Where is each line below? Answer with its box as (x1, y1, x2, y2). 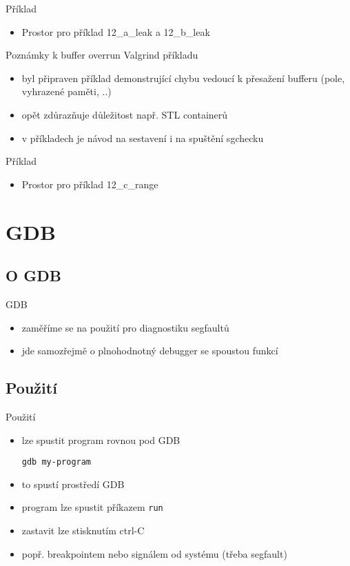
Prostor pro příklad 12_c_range (21, 176, 158, 191)
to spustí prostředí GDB (21, 476, 125, 491)
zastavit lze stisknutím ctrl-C (21, 523, 145, 537)
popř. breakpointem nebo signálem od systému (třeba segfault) (21, 546, 287, 560)
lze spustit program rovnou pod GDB (21, 432, 181, 447)
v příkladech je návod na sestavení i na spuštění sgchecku (21, 130, 264, 145)
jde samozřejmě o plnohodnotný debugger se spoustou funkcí (21, 343, 278, 358)
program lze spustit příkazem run (21, 500, 163, 514)
